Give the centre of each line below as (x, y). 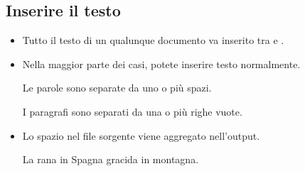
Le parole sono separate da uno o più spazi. (117, 88)
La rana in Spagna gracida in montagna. (111, 159)
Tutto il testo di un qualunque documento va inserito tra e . (153, 40)
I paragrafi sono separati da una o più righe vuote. (132, 111)
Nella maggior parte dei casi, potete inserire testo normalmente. (161, 64)
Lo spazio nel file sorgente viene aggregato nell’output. (141, 135)
